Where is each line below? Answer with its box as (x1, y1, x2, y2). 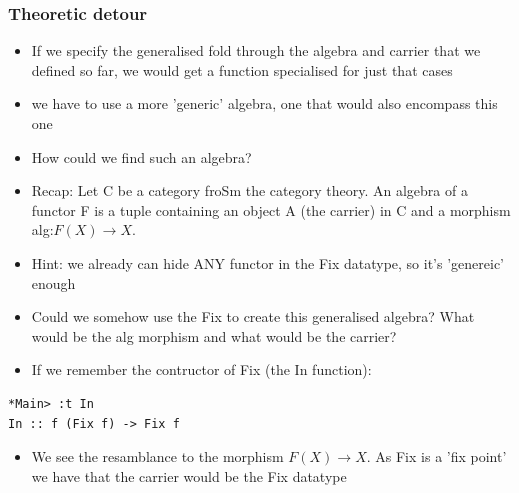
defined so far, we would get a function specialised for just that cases (31, 59, 453, 80)
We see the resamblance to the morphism (31, 446, 284, 467)
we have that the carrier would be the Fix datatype (31, 465, 347, 486)
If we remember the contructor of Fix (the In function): (31, 359, 372, 380)
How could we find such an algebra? (31, 146, 252, 167)
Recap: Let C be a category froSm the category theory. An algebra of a (31, 180, 468, 201)
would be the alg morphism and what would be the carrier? (31, 325, 397, 346)
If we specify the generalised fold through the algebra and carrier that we (31, 40, 481, 61)
